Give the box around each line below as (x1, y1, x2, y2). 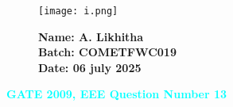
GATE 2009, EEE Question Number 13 (6, 86, 227, 102)
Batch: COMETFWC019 (38, 44, 177, 60)
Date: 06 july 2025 (38, 59, 142, 75)
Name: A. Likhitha (38, 28, 144, 44)
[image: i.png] (38, 6, 118, 17)
